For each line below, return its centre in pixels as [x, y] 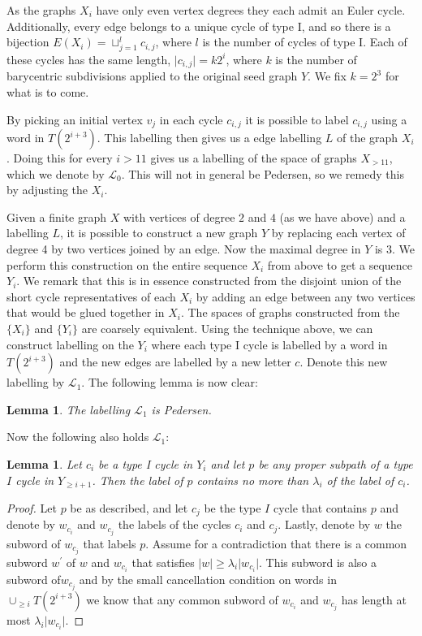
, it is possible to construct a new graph [159, 233]
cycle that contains [320, 507]
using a [389, 119]
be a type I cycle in [146, 463]
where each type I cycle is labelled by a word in [269, 344]
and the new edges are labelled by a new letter [175, 362]
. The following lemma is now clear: [170, 382]
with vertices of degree [179, 216]
